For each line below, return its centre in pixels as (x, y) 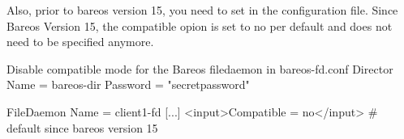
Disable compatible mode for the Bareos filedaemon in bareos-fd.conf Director (200, 68)
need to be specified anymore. (80, 42)
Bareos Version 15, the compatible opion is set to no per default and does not (200, 25)
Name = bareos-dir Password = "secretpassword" (128, 84)
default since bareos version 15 (82, 127)
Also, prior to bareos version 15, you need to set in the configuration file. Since (202, 10)
